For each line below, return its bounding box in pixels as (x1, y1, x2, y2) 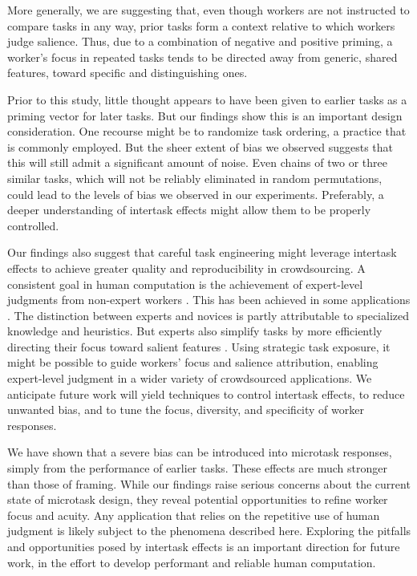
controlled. (7, 217, 59, 233)
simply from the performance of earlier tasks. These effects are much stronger (7, 460, 387, 477)
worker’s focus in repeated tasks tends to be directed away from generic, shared (7, 48, 398, 65)
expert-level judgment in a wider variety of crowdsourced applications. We (7, 370, 372, 387)
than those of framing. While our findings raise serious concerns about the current (7, 475, 411, 492)
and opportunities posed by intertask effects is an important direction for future (7, 538, 400, 554)
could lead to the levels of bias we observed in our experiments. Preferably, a (7, 185, 384, 202)
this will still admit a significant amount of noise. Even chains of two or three (7, 154, 387, 171)
